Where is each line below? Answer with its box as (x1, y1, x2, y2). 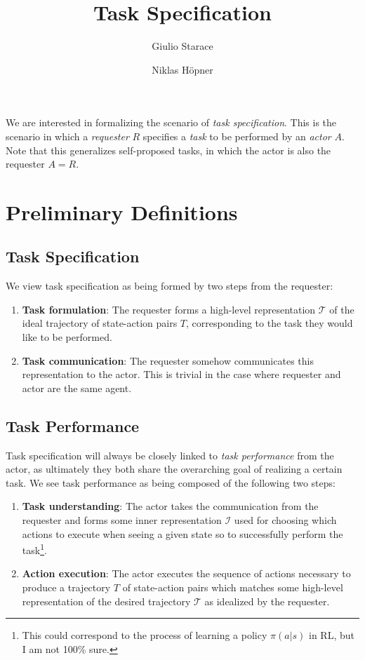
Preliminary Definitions (6, 197, 238, 226)
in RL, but (309, 628, 354, 642)
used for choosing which (234, 513, 337, 527)
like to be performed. (22, 330, 112, 344)
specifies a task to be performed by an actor (142, 128, 331, 143)
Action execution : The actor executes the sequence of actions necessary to (22, 566, 351, 581)
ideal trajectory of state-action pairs (22, 316, 178, 330)
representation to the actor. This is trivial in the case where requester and (22, 367, 341, 382)
